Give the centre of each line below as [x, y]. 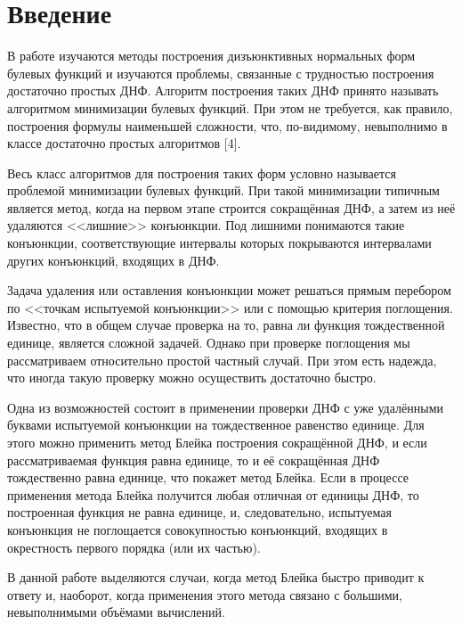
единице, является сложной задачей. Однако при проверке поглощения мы [209, 343]
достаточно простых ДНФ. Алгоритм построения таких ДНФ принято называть [223, 90]
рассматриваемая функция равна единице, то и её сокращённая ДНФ [194, 460]
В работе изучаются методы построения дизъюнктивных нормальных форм [211, 56]
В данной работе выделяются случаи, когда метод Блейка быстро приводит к [216, 577]
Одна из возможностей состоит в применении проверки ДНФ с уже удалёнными [225, 407]
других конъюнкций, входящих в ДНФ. [113, 260]
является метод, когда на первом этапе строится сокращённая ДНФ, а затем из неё [231, 207]
